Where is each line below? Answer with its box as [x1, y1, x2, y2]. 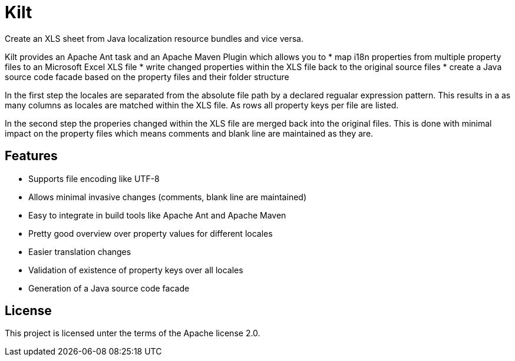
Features [5, 148, 58, 164]
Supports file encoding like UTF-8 [28, 173, 160, 184]
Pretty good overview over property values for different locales [28, 228, 273, 239]
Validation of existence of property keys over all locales [28, 264, 243, 275]
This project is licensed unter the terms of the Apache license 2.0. [5, 328, 260, 339]
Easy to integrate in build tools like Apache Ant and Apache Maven [28, 210, 286, 220]
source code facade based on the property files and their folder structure [5, 71, 289, 82]
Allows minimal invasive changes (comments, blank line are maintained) [28, 191, 306, 202]
